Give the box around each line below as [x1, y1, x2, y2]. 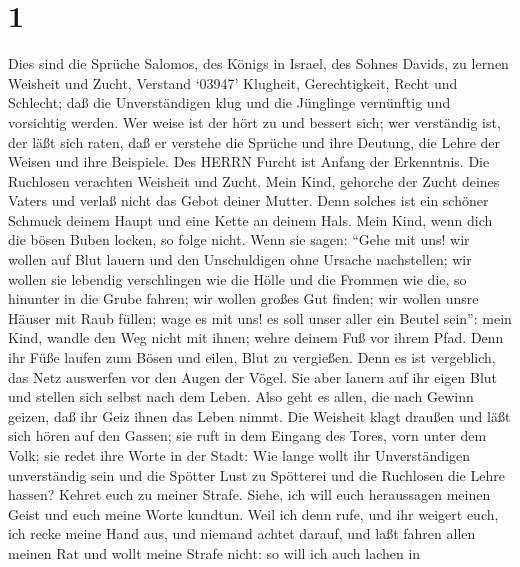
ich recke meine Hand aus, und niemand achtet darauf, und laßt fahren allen [8, 523, 476, 544]
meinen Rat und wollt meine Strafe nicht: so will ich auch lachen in [8, 542, 421, 563]
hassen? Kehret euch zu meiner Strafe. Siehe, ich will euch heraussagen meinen [8, 484, 491, 505]
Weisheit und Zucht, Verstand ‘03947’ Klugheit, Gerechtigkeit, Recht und [8, 72, 458, 93]
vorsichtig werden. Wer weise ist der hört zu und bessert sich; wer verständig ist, [8, 111, 501, 132]
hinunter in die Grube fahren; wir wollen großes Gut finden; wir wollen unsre [8, 288, 479, 309]
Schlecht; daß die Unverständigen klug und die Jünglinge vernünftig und [8, 92, 451, 113]
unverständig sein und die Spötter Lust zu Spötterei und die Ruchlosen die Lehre [8, 464, 505, 485]
